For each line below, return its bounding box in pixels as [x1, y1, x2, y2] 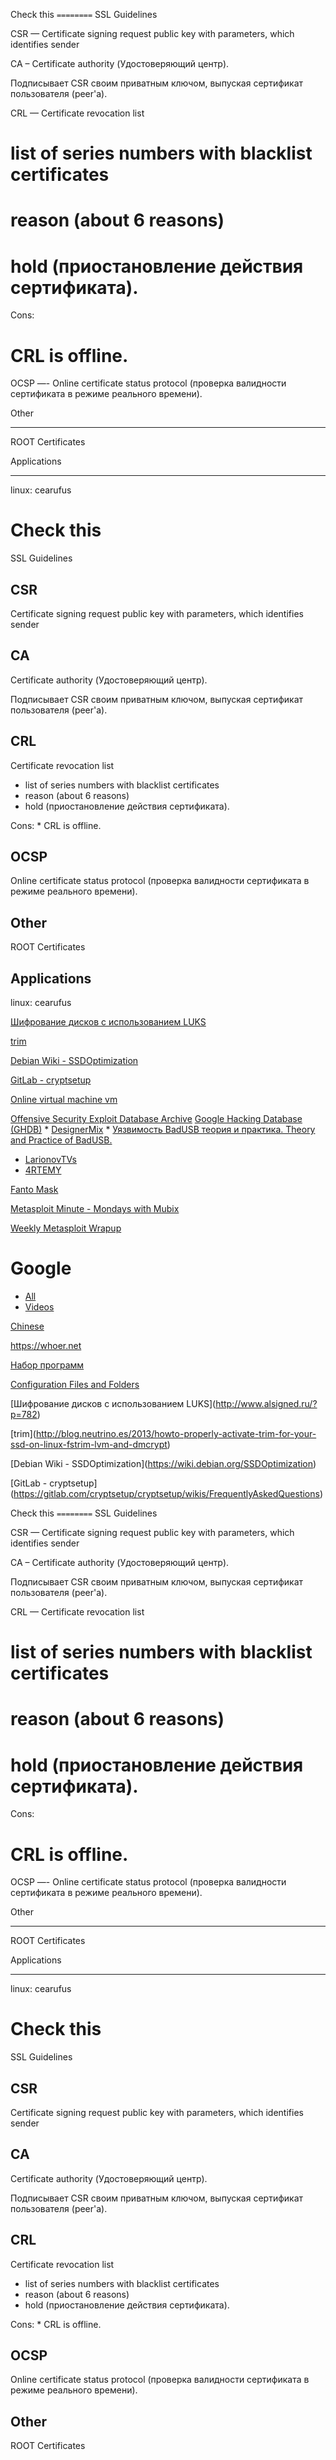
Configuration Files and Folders [10, 1379, 140, 1390]
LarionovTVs [24, 1154, 78, 1166]
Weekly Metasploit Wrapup [10, 1222, 122, 1234]
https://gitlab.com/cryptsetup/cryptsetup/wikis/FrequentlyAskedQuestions [13, 1488, 320, 1499]
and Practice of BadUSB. [10, 1134, 113, 1146]
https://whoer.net [10, 1340, 82, 1351]
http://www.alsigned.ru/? [215, 1398, 318, 1409]
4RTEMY [24, 1164, 62, 1176]
